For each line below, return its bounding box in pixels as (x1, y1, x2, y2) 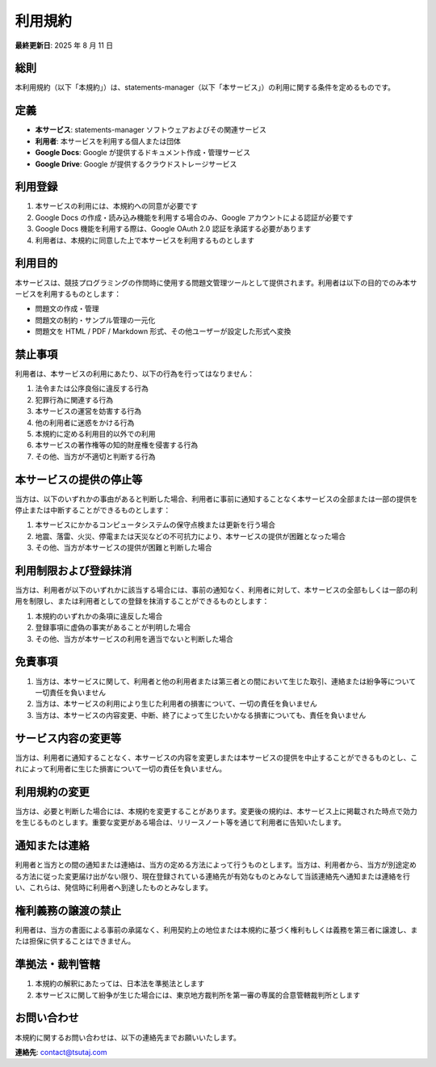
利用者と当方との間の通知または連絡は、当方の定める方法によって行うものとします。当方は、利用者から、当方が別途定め (15, 860, 417, 870)
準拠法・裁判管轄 (15, 958, 100, 972)
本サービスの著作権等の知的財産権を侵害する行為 (35, 441, 198, 450)
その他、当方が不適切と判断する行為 (35, 451, 156, 461)
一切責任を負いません (35, 687, 107, 697)
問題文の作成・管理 (35, 304, 99, 314)
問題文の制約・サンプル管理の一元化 (35, 315, 156, 325)
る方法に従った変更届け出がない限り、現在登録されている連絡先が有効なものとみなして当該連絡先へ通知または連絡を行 (15, 871, 411, 881)
